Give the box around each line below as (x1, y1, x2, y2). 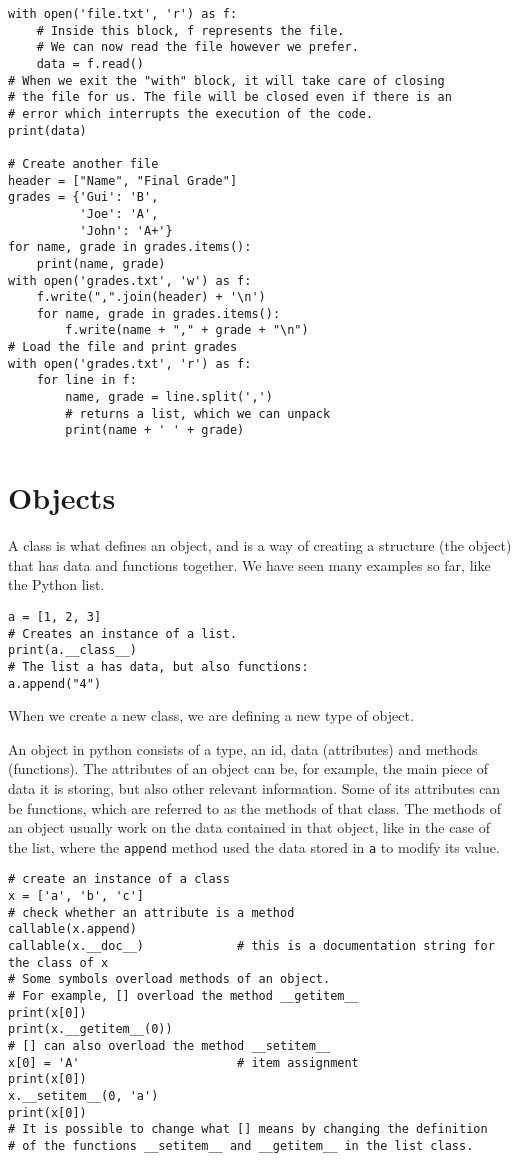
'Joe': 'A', (79, 206, 159, 221)
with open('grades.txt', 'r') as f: (8, 356, 252, 371)
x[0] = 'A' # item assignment (8, 1055, 359, 1070)
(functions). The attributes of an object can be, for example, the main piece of (8, 758, 489, 779)
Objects (8, 477, 116, 518)
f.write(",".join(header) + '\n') (36, 290, 266, 305)
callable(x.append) (8, 922, 137, 937)
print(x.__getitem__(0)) (8, 1022, 173, 1037)
